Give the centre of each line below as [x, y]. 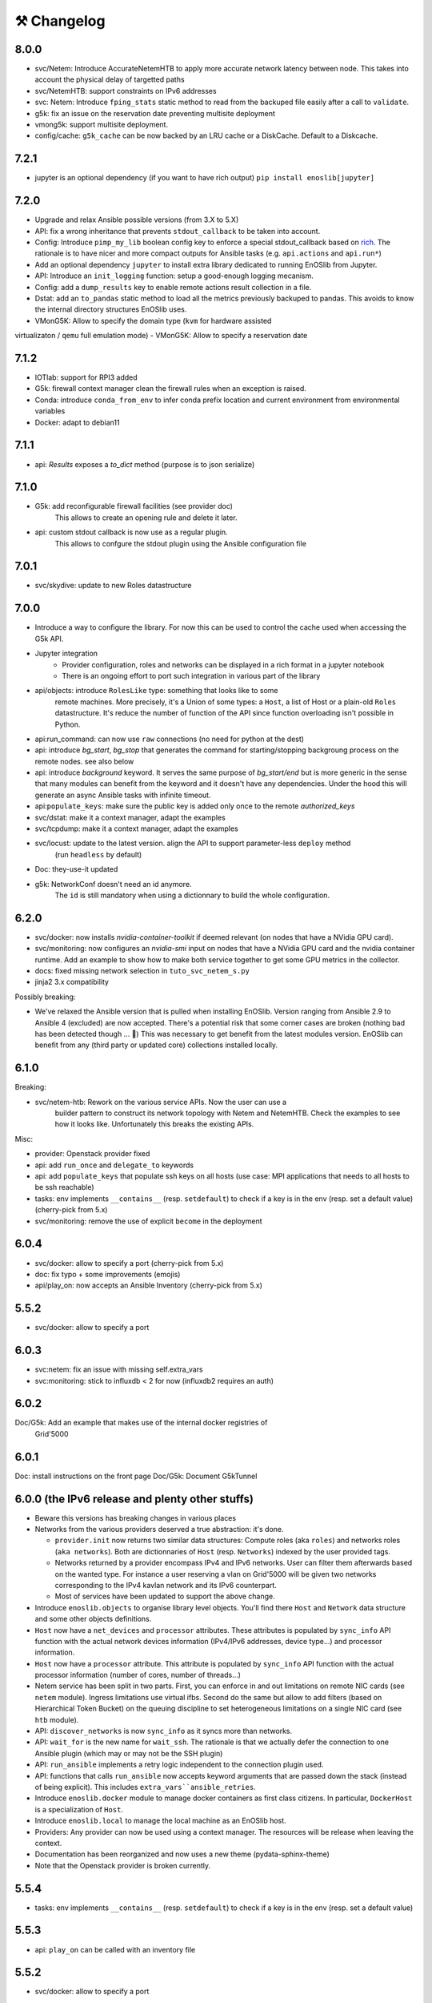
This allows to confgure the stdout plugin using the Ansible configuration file [181, 543]
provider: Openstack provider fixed [92, 1154]
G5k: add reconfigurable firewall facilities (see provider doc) [134, 506]
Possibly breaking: [45, 997]
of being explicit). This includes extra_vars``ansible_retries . [145, 1787]
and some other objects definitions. [93, 1619]
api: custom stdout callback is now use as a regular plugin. [131, 532]
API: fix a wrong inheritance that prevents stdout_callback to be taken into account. [178, 231]
